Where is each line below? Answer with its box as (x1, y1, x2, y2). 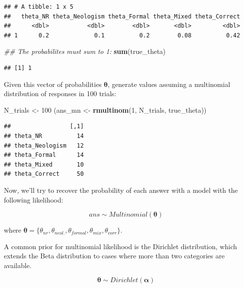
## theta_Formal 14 (4, 152, 84, 159)
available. (4, 260, 32, 270)
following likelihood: (4, 194, 64, 204)
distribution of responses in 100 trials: (4, 88, 116, 99)
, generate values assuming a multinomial (108, 79, 230, 89)
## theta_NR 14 (4, 132, 84, 139)
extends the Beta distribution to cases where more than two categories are (4, 251, 225, 261)
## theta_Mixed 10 (4, 161, 84, 168)
